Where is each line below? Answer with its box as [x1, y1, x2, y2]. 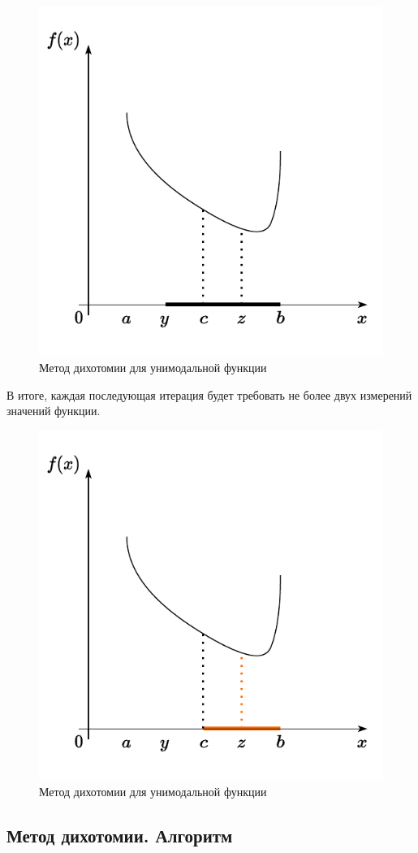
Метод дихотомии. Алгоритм [6, 822, 233, 847]
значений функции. [6, 402, 101, 419]
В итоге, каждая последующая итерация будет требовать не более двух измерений [6, 386, 412, 403]
